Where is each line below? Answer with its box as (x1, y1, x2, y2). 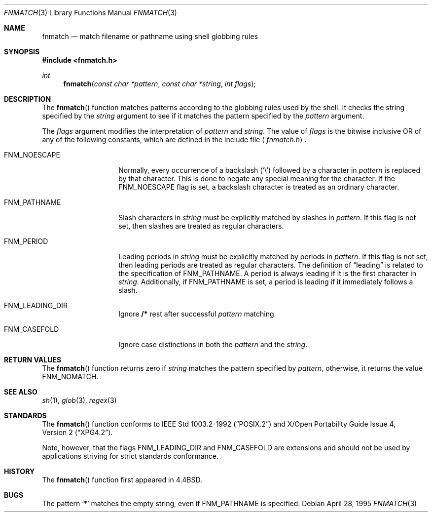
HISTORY (4, 467, 35, 476)
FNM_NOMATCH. (42, 372, 99, 381)
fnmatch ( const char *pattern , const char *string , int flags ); (63, 79, 256, 88)
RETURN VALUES (4, 356, 62, 364)
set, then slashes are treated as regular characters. (118, 222, 284, 230)
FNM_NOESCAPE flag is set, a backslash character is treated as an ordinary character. (118, 183, 399, 191)
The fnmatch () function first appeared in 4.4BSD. (42, 476, 202, 484)
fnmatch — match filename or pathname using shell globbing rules (42, 32, 258, 40)
